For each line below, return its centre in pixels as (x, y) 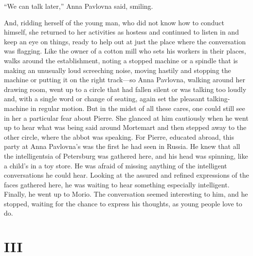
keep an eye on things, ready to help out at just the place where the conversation (125, 41)
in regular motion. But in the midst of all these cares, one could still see (138, 108)
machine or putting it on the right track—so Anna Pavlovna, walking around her (125, 80)
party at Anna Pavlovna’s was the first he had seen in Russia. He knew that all (122, 146)
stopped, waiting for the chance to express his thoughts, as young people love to (123, 203)
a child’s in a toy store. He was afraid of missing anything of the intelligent (116, 165)
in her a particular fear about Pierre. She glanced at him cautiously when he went (126, 118)
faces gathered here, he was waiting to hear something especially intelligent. (117, 184)
